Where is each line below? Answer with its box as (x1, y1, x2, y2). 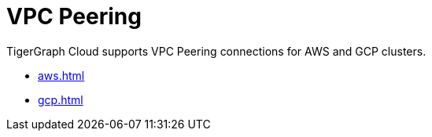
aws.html (38, 68, 85, 82)
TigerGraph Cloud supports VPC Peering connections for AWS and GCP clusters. (6, 44, 426, 58)
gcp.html (38, 92, 83, 106)
